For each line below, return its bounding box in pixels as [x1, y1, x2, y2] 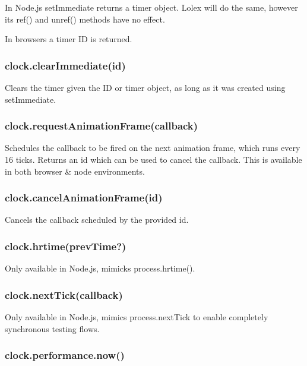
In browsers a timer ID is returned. [5, 33, 132, 45]
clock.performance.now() [5, 348, 125, 362]
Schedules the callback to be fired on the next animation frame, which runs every [5, 141, 300, 154]
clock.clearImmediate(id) [5, 58, 126, 72]
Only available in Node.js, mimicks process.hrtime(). [5, 262, 195, 274]
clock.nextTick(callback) [5, 287, 123, 302]
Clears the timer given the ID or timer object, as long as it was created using [5, 81, 286, 93]
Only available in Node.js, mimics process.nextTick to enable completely [5, 311, 268, 323]
